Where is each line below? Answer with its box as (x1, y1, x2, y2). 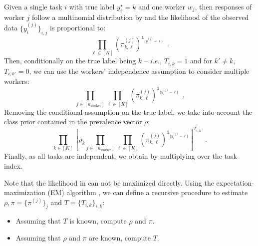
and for (190, 55, 212, 66)
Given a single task (4, 1, 62, 11)
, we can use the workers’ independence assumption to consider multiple (29, 65, 250, 76)
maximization (4, 187, 45, 198)
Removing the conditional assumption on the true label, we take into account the (4, 106, 253, 117)
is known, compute (69, 216, 127, 226)
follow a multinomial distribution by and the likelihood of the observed (32, 11, 249, 22)
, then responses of (195, 1, 252, 11)
